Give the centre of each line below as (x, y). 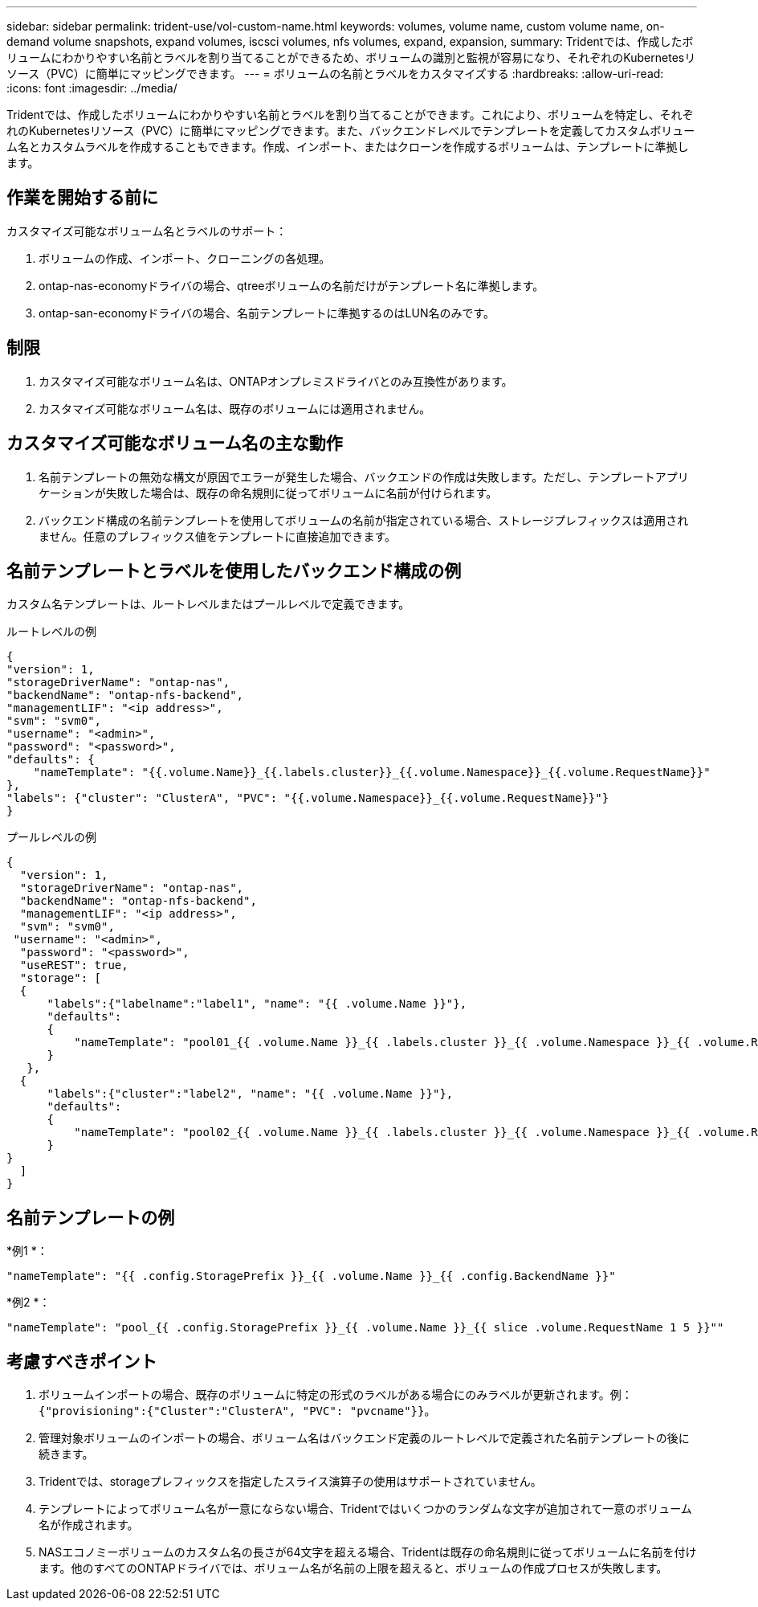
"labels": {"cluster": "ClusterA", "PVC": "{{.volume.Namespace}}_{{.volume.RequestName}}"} (308, 798)
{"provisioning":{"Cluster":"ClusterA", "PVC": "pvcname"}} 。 (237, 1411)
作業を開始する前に (82, 198)
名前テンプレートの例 (91, 1217)
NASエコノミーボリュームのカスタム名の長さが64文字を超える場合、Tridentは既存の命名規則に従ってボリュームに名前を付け (368, 1552)
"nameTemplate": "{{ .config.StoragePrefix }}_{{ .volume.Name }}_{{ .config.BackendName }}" (311, 1276)
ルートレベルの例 (51, 632)
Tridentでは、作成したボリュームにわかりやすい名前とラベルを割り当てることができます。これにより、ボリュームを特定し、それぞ (350, 114)
